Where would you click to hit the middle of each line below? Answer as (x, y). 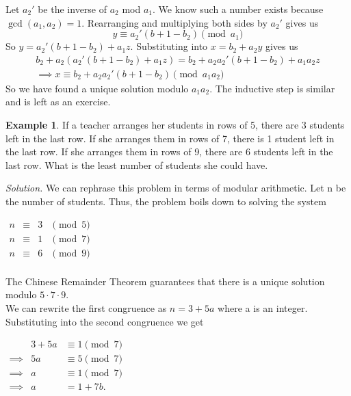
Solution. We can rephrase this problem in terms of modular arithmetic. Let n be (176, 188)
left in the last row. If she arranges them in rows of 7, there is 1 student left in (170, 138)
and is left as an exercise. (58, 102)
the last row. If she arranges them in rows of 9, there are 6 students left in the (169, 151)
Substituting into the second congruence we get (105, 321)
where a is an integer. (263, 307)
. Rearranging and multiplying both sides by (174, 22)
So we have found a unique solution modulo (97, 88)
